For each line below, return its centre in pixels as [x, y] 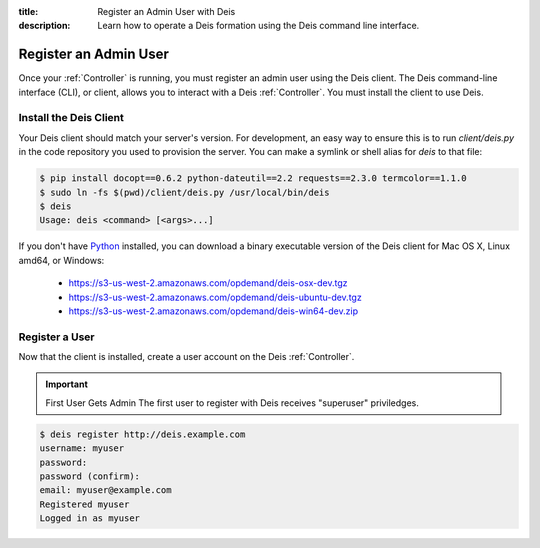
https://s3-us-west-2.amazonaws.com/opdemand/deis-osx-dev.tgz [208, 283]
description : [44, 26]
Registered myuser [84, 504]
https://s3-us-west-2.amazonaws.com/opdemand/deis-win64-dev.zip [213, 311]
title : [28, 11]
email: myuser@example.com [105, 490]
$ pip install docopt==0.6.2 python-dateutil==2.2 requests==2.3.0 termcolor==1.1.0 [253, 178]
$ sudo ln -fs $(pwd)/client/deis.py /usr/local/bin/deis [184, 192]
